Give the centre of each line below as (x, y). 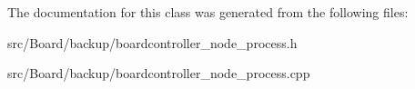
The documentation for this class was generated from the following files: (208, 12)
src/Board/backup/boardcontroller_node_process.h (152, 42)
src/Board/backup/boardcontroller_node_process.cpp (159, 73)
